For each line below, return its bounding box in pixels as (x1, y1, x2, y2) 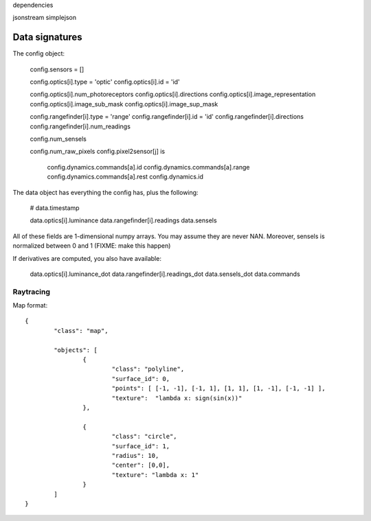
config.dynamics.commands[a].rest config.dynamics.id (47, 172, 204, 181)
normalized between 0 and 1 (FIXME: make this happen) (12, 242, 171, 250)
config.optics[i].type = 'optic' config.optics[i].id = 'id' (30, 78, 180, 86)
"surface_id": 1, (111, 442, 170, 450)
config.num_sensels (30, 135, 87, 143)
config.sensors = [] (30, 65, 85, 73)
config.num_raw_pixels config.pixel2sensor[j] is (30, 148, 165, 156)
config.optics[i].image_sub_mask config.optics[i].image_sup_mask (30, 100, 218, 108)
